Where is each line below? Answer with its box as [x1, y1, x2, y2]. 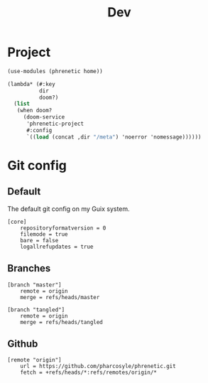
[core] [7, 218, 27, 225]
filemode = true [20, 230, 69, 238]
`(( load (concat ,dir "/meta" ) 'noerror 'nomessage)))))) [26, 133, 202, 141]
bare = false [20, 237, 59, 244]
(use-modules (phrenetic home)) [7, 68, 103, 75]
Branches [7, 262, 51, 274]
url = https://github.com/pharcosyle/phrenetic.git [20, 363, 176, 370]
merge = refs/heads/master [20, 293, 100, 301]
